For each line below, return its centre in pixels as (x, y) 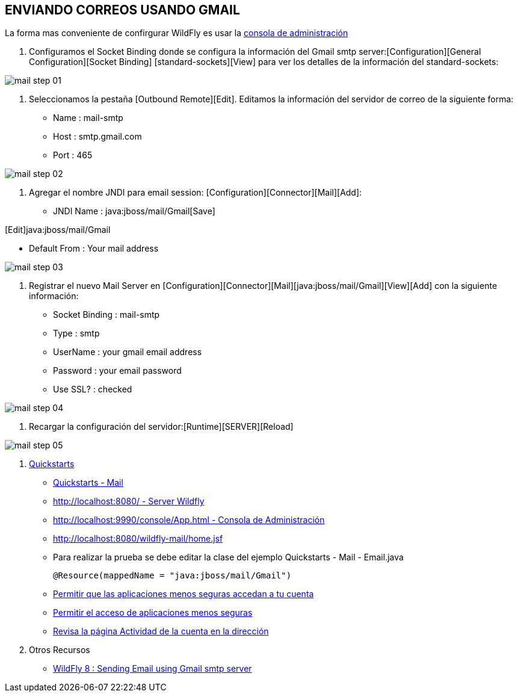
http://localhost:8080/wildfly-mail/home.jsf (138, 539)
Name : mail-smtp (88, 118)
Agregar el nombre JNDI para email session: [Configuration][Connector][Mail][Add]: (196, 193)
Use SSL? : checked (93, 389)
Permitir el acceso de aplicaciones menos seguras (153, 613)
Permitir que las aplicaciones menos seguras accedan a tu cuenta (183, 594)
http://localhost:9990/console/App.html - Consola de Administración (189, 520)
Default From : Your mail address (94, 249)
